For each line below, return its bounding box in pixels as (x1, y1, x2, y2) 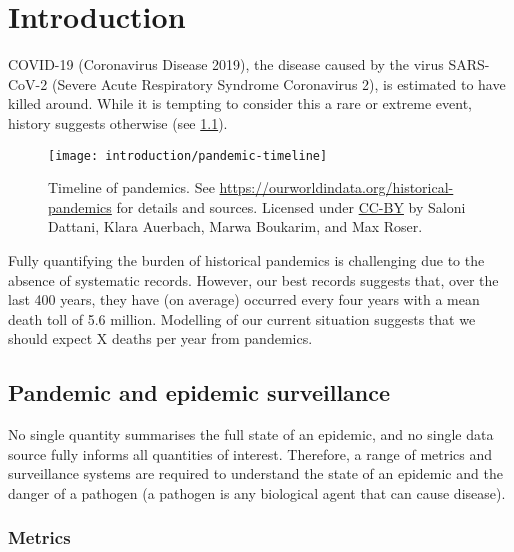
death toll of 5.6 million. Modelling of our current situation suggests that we (8, 308, 476, 329)
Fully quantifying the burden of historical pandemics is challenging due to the (8, 249, 485, 270)
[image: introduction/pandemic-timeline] (48, 148, 328, 163)
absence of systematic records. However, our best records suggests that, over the (8, 269, 499, 290)
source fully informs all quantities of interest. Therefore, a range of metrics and (8, 443, 493, 464)
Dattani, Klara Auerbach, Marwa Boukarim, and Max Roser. (48, 216, 423, 237)
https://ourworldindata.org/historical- (219, 177, 454, 198)
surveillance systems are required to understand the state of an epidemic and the (8, 463, 503, 484)
